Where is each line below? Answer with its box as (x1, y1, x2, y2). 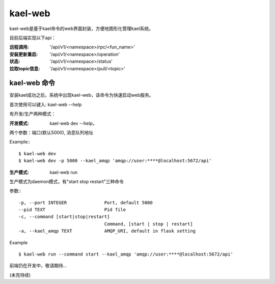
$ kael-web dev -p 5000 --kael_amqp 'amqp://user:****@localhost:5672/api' (18, 158, 212, 164)
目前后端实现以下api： (9, 35, 56, 41)
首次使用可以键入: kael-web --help (9, 101, 82, 107)
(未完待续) (9, 272, 31, 278)
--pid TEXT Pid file (18, 207, 126, 213)
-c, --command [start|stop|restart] (18, 214, 110, 220)
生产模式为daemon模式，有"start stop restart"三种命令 (9, 178, 124, 184)
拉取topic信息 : (9, 65, 40, 71)
